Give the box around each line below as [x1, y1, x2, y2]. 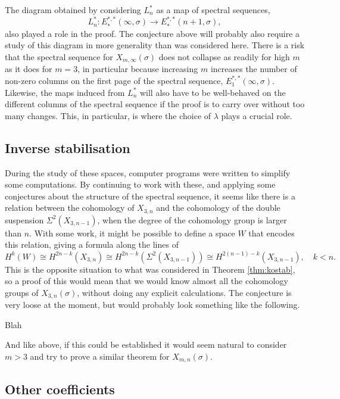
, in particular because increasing [77, 63, 198, 75]
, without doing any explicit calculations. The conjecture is [77, 286, 292, 298]
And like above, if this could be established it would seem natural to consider [5, 338, 287, 351]
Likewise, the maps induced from [5, 86, 125, 98]
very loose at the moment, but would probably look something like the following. [5, 298, 300, 311]
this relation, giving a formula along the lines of [5, 238, 179, 251]
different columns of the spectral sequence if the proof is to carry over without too [5, 98, 305, 110]
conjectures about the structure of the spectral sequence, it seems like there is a [5, 189, 295, 202]
